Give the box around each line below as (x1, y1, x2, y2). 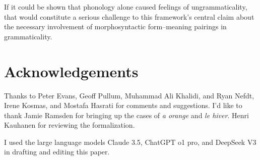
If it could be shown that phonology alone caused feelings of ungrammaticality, (4, 2, 247, 12)
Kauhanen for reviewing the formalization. (4, 120, 135, 130)
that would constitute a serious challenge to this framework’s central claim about (4, 11, 254, 22)
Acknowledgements (4, 61, 139, 81)
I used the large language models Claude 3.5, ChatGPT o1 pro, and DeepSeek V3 (4, 136, 256, 147)
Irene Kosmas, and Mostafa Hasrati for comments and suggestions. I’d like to (4, 100, 242, 111)
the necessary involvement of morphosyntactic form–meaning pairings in (4, 21, 227, 32)
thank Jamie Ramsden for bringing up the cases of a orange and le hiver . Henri (4, 110, 249, 120)
